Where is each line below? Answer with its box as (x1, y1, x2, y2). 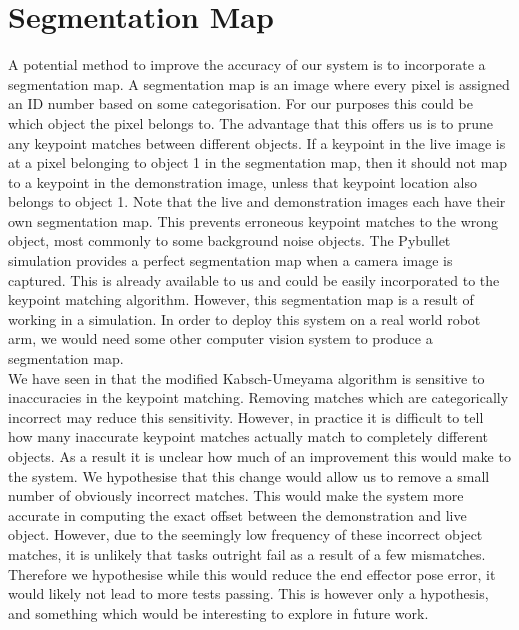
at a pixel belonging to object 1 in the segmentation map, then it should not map (8, 152, 508, 173)
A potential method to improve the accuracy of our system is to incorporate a (8, 54, 486, 75)
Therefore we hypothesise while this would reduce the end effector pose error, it (8, 563, 496, 584)
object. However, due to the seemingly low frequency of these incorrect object (8, 524, 483, 545)
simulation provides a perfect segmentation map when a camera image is (8, 250, 453, 271)
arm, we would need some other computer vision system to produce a (8, 328, 433, 349)
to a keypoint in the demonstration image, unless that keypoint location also (8, 171, 477, 192)
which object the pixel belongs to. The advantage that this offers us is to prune (8, 112, 494, 133)
